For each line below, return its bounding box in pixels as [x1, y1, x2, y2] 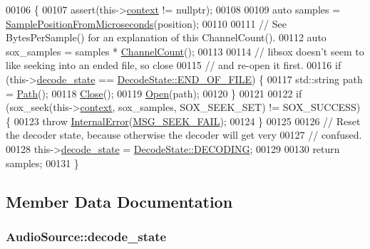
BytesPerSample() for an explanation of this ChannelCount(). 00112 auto [6, 30, 327, 45]
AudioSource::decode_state [6, 227, 167, 245]
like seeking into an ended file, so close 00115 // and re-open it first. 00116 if [6, 58, 341, 73]
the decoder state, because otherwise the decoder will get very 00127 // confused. [6, 127, 362, 142]
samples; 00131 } [6, 155, 79, 170]
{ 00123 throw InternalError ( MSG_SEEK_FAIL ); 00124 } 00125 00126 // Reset [6, 113, 361, 128]
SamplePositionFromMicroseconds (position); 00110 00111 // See [6, 16, 287, 31]
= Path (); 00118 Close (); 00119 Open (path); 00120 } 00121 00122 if [6, 85, 302, 100]
